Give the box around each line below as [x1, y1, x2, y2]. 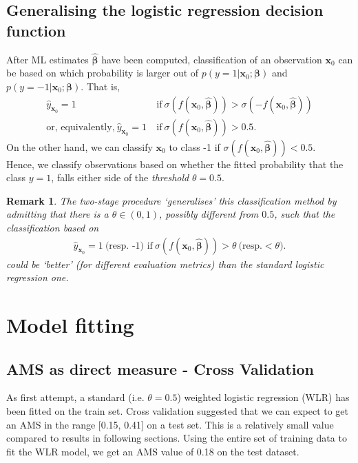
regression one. [6, 270, 69, 285]
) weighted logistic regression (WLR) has [177, 390, 350, 404]
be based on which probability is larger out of [6, 65, 199, 80]
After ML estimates [6, 52, 89, 66]
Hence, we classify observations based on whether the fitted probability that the [6, 156, 344, 171]
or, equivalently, [46, 122, 115, 132]
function [6, 19, 66, 41]
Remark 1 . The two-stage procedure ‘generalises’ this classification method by [6, 193, 337, 207]
